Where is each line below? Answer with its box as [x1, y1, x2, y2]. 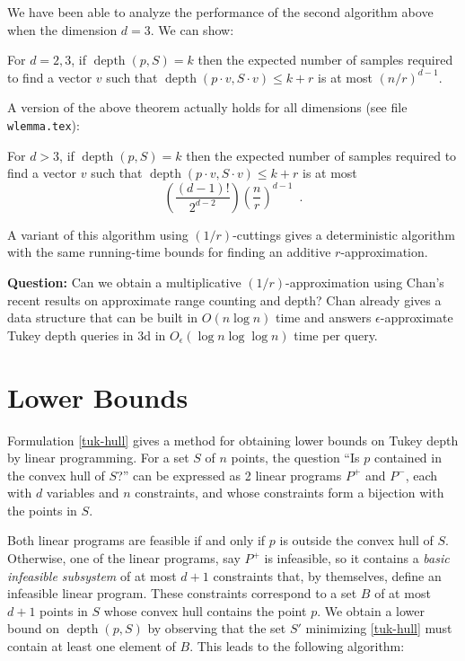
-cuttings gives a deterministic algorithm [232, 225, 455, 243]
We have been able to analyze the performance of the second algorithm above [7, 3, 434, 21]
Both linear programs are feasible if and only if [7, 531, 266, 550]
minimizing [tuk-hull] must [305, 619, 452, 638]
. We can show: [150, 20, 234, 39]
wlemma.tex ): [7, 115, 80, 134]
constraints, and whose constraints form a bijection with [135, 483, 444, 502]
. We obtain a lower [317, 601, 425, 620]
